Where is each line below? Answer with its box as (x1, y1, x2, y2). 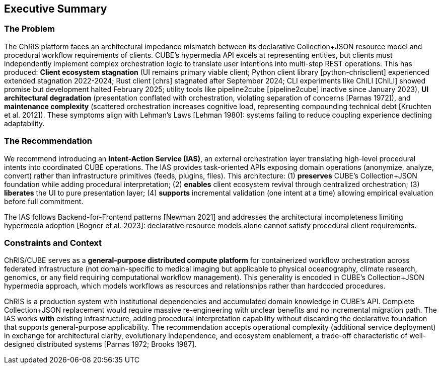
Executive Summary (4, 3, 107, 15)
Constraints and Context (4, 237, 102, 248)
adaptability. (4, 119, 45, 128)
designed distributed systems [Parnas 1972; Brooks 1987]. (4, 340, 197, 349)
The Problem (4, 24, 55, 34)
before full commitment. (4, 197, 84, 206)
